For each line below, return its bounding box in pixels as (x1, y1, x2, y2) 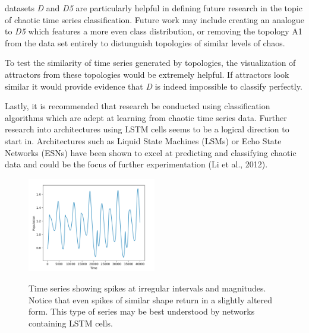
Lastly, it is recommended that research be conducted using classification (5, 100, 270, 112)
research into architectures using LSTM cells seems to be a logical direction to (5, 123, 289, 135)
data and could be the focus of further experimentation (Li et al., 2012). (5, 158, 268, 170)
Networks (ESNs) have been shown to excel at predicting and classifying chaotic (5, 146, 297, 158)
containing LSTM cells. (29, 316, 113, 329)
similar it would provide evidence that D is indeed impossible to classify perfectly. (5, 80, 302, 92)
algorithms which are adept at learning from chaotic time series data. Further (5, 111, 287, 123)
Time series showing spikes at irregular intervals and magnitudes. (29, 282, 266, 294)
